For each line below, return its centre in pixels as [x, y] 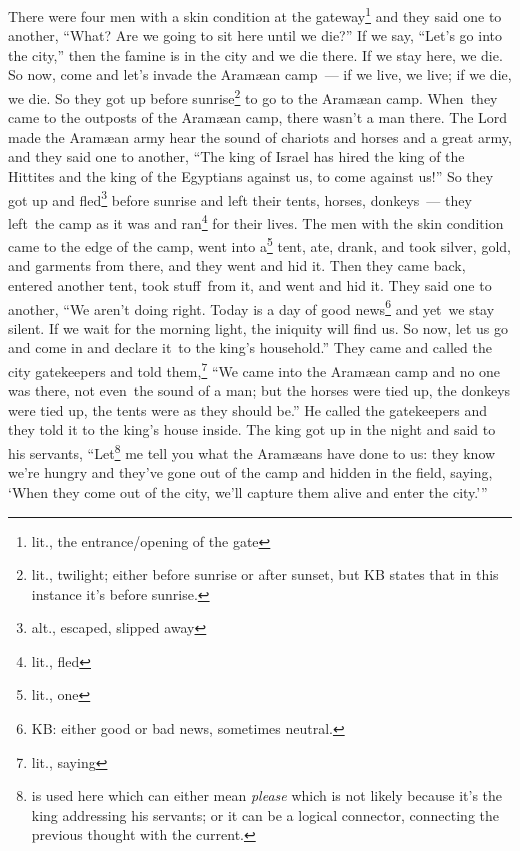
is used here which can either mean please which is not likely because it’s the [267, 795]
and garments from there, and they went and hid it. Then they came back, [237, 265]
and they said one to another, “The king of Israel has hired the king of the [236, 156]
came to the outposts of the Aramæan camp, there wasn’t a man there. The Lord [258, 117]
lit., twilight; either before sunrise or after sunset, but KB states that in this [265, 574]
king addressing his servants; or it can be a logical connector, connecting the [265, 814]
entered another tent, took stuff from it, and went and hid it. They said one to [250, 285]
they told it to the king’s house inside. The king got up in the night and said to [252, 429]
